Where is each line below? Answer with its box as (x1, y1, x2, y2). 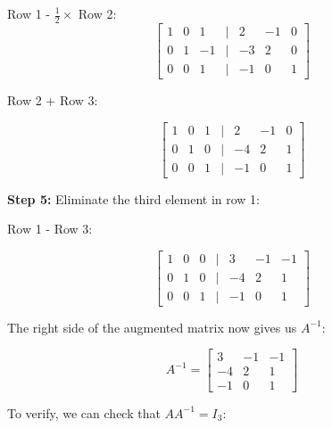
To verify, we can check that (7, 403, 161, 422)
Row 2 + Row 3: (7, 90, 98, 109)
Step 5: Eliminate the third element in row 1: (7, 189, 261, 208)
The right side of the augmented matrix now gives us (7, 317, 297, 336)
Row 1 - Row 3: (7, 219, 93, 238)
